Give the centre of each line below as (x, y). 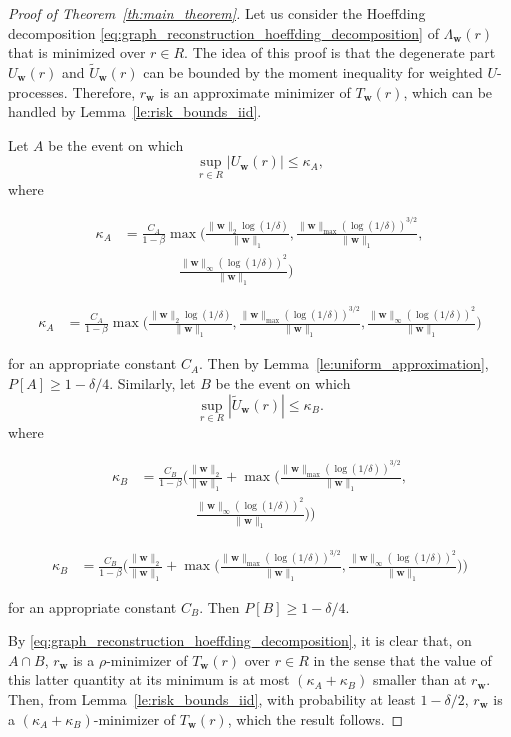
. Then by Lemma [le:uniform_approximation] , (344, 363)
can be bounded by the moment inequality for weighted (313, 72)
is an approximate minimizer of (255, 91)
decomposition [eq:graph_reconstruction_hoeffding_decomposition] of (223, 32)
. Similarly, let (152, 382)
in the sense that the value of (402, 659)
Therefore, (104, 91)
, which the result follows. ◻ (315, 718)
